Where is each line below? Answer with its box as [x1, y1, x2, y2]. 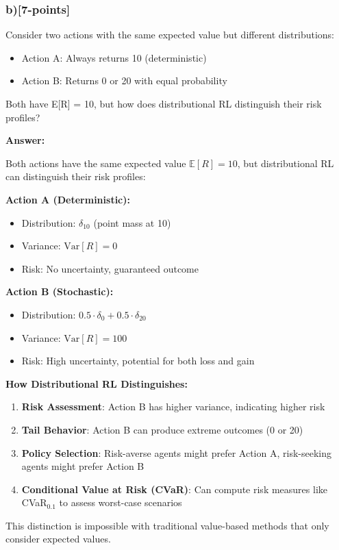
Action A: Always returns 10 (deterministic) [21, 50, 207, 64]
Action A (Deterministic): [5, 192, 130, 206]
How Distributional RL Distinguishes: [5, 376, 188, 390]
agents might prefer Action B [21, 459, 145, 473]
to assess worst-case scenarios [59, 495, 182, 510]
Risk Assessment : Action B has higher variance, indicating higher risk [21, 399, 325, 414]
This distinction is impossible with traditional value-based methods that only [5, 518, 329, 532]
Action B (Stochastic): [5, 284, 114, 299]
